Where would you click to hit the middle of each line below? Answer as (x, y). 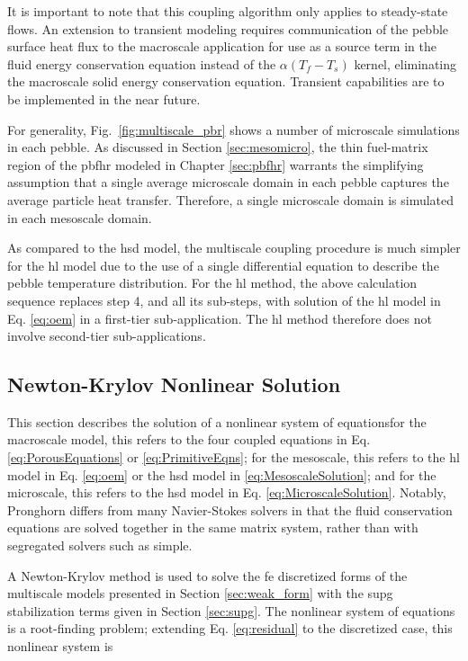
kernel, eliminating (405, 63)
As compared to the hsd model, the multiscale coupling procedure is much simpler (234, 248)
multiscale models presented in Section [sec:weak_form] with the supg (200, 593)
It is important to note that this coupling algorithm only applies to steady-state (228, 11)
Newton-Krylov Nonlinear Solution (174, 384)
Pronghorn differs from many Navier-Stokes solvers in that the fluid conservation (230, 509)
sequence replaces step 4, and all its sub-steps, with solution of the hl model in (224, 300)
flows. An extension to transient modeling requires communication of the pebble (228, 28)
